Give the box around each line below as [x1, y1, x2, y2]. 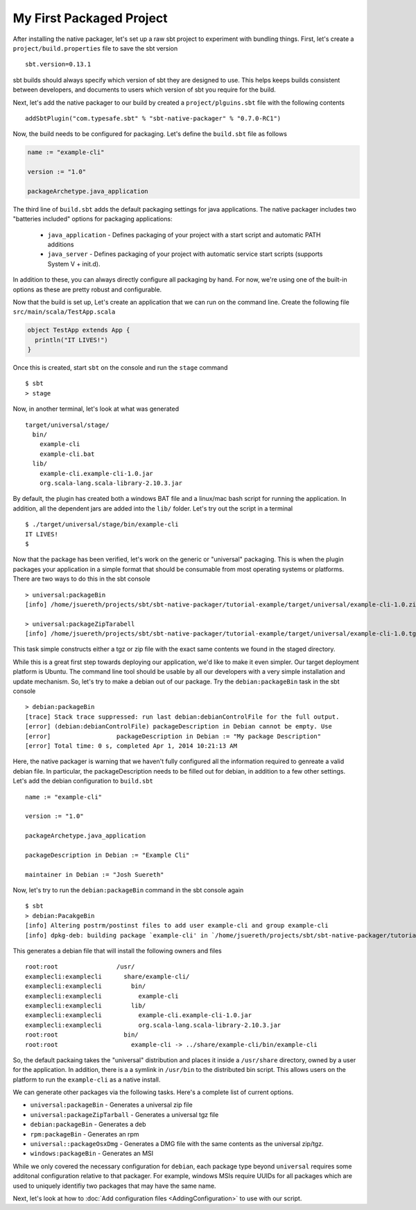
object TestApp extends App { [27, 326, 130, 334]
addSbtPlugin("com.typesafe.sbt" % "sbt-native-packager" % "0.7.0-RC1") [25, 114, 281, 122]
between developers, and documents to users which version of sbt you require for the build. [12, 85, 277, 94]
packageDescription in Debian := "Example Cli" [25, 851, 190, 859]
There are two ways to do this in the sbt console [12, 574, 150, 583]
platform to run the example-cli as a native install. [12, 1075, 161, 1084]
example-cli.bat [39, 450, 95, 458]
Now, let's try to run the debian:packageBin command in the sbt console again [12, 886, 244, 894]
